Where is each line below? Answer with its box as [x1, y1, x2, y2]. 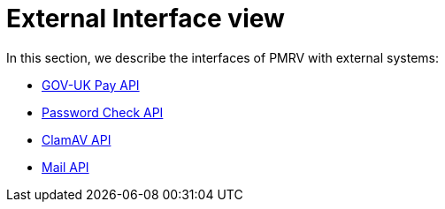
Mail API [42, 159, 89, 175]
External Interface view [6, 4, 285, 34]
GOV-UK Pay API [42, 77, 140, 93]
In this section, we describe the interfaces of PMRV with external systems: [6, 49, 440, 65]
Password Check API [42, 104, 164, 120]
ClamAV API [42, 131, 111, 147]
